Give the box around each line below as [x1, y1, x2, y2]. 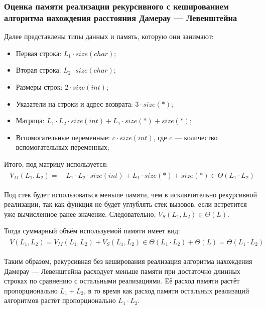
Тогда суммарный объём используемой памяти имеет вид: [4, 225, 180, 236]
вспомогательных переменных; [16, 142, 109, 152]
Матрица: [16, 115, 45, 126]
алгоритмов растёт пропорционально [4, 295, 116, 305]
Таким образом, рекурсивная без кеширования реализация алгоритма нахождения [4, 255, 252, 266]
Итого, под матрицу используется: [4, 158, 108, 169]
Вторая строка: [16, 65, 61, 75]
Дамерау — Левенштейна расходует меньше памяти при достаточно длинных [4, 265, 240, 276]
